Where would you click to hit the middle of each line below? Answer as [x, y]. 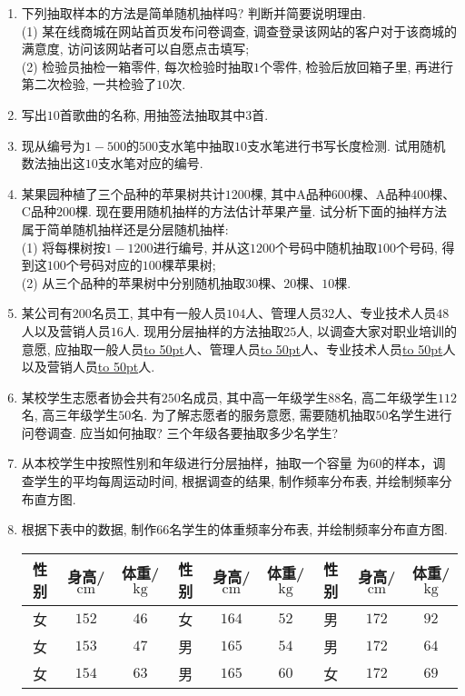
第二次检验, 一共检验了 [89, 84]
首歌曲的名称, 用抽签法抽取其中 [153, 114]
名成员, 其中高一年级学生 [254, 397]
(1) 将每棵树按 [64, 247]
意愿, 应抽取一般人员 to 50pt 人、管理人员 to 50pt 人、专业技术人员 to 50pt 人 [238, 348]
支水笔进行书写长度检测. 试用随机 [346, 145]
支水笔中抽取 [196, 145]
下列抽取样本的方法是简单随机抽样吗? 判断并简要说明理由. [193, 13]
